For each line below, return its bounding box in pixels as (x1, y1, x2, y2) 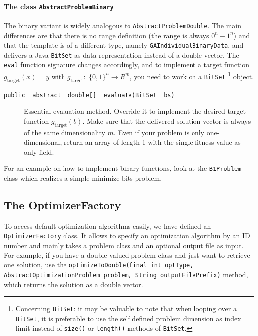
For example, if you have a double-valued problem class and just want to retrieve (4, 250, 250, 260)
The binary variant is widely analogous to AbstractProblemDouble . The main (4, 20, 242, 30)
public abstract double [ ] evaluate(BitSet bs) (4, 91, 175, 99)
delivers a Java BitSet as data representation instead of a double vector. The (4, 49, 239, 60)
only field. (24, 146, 54, 157)
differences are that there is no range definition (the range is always (4, 30, 209, 40)
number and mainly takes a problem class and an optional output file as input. (4, 240, 244, 251)
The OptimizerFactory (4, 197, 121, 212)
